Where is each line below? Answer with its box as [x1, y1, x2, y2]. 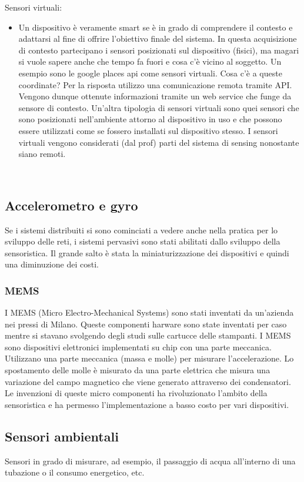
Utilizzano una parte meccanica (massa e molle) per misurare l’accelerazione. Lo [5, 352, 294, 364]
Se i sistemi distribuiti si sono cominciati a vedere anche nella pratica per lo [5, 223, 278, 236]
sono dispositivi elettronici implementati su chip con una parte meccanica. [5, 340, 272, 353]
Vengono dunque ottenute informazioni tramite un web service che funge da [18, 90, 292, 102]
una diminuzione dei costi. [5, 258, 99, 270]
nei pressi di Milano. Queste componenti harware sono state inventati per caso [5, 317, 287, 330]
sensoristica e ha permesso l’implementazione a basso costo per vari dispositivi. [5, 398, 289, 410]
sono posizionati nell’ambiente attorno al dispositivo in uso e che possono [18, 113, 282, 125]
